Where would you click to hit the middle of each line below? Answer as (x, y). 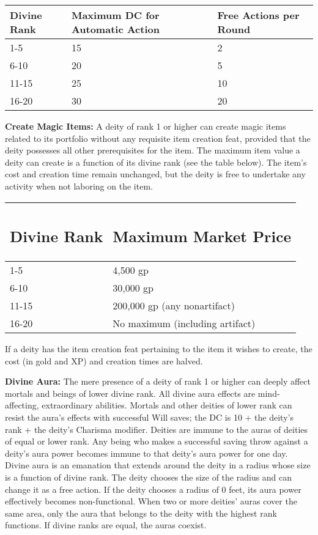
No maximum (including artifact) (184, 323)
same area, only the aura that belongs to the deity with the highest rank (141, 513)
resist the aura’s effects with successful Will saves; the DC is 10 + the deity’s (149, 417)
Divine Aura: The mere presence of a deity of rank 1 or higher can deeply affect (158, 381)
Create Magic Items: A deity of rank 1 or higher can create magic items (146, 126)
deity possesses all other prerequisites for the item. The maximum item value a (153, 150)
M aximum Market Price (202, 236)
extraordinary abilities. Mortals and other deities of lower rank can (167, 405)
